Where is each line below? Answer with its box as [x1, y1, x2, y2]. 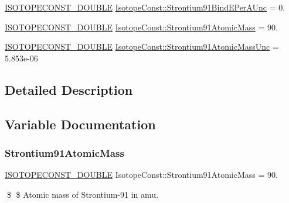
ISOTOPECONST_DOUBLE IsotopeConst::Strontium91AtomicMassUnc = [5, 40, 279, 53]
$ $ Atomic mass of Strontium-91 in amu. [6, 188, 158, 200]
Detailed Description [5, 80, 133, 98]
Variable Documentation [5, 115, 156, 133]
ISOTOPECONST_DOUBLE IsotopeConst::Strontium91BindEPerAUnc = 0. [5, 1, 285, 13]
